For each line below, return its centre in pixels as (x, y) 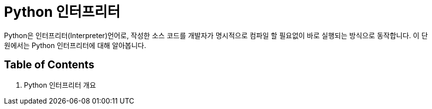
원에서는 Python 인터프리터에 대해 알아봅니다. (75, 45)
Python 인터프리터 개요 (60, 85)
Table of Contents (49, 65)
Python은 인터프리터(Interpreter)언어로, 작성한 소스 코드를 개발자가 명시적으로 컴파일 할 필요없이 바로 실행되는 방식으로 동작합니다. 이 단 (216, 35)
